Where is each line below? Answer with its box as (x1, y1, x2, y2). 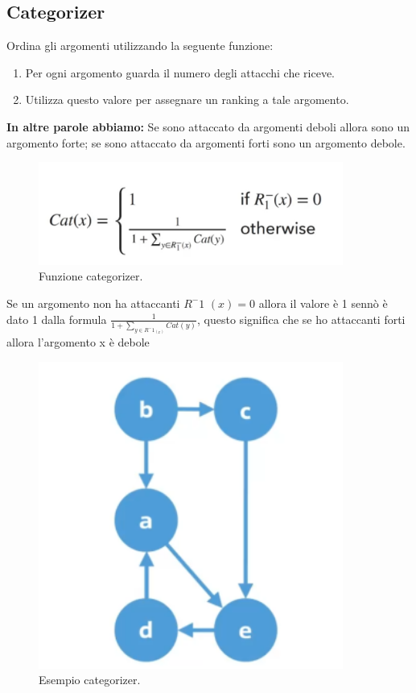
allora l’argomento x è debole (6, 334, 150, 351)
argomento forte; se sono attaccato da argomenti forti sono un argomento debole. (6, 134, 406, 151)
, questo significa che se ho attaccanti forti (197, 310, 406, 327)
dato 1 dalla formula (6, 310, 107, 327)
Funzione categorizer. (39, 268, 143, 284)
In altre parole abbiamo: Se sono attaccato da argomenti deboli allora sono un (6, 118, 410, 135)
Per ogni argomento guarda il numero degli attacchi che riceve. (25, 64, 335, 81)
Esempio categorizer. (39, 671, 141, 688)
